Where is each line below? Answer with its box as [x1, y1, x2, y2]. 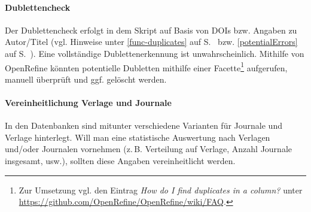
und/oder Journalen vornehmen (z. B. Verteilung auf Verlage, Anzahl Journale [5, 143, 292, 155]
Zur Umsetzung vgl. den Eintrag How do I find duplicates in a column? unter [19, 183, 303, 196]
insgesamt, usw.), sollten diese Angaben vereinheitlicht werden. [5, 155, 236, 166]
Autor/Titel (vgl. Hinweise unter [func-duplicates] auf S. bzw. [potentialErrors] [5, 35, 298, 48]
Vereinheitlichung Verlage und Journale [5, 96, 172, 109]
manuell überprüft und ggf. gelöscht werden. [5, 72, 167, 85]
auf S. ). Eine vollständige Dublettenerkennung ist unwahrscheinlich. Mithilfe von [5, 47, 304, 59]
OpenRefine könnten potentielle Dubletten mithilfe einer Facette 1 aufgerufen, [5, 59, 288, 74]
